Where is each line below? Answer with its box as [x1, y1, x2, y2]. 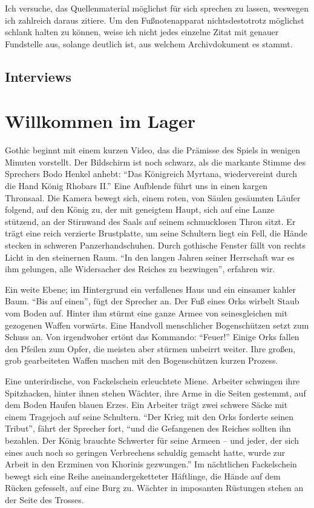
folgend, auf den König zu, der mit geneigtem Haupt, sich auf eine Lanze [5, 203, 275, 216]
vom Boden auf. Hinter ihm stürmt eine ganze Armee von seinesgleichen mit [5, 307, 288, 319]
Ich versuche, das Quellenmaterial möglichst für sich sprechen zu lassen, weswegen [5, 2, 309, 14]
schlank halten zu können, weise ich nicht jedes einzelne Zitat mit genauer [5, 25, 279, 38]
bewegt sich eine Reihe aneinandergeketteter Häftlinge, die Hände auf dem [5, 469, 281, 482]
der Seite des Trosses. [5, 493, 84, 506]
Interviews [5, 67, 71, 85]
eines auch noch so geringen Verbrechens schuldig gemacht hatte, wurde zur [5, 446, 286, 458]
